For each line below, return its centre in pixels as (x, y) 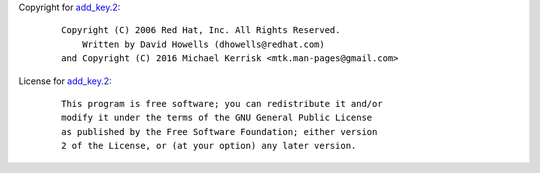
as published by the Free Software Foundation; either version (219, 131)
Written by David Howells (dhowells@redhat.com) (203, 44)
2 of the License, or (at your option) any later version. (209, 146)
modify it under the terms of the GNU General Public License (217, 118)
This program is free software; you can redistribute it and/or (222, 103)
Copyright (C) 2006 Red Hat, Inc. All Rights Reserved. (201, 30)
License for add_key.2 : (65, 81)
